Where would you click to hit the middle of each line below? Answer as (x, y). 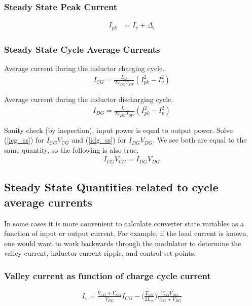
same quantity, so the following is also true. (71, 149)
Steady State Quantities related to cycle (111, 187)
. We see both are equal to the (200, 140)
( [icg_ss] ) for (24, 140)
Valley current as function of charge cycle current (107, 275)
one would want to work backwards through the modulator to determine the (123, 243)
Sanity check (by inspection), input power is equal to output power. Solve (118, 130)
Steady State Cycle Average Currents (82, 49)
